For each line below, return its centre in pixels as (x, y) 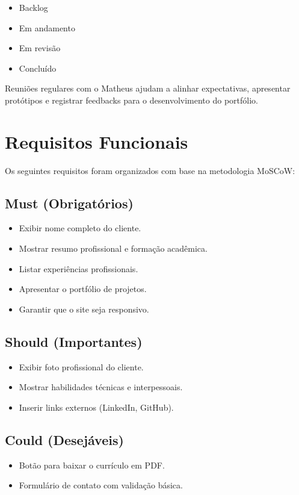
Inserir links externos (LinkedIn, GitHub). (96, 407)
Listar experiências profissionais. (79, 268)
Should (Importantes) (74, 341)
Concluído (38, 68)
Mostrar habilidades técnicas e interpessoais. (101, 387)
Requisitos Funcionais (97, 141)
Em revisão (40, 48)
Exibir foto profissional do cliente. (81, 366)
